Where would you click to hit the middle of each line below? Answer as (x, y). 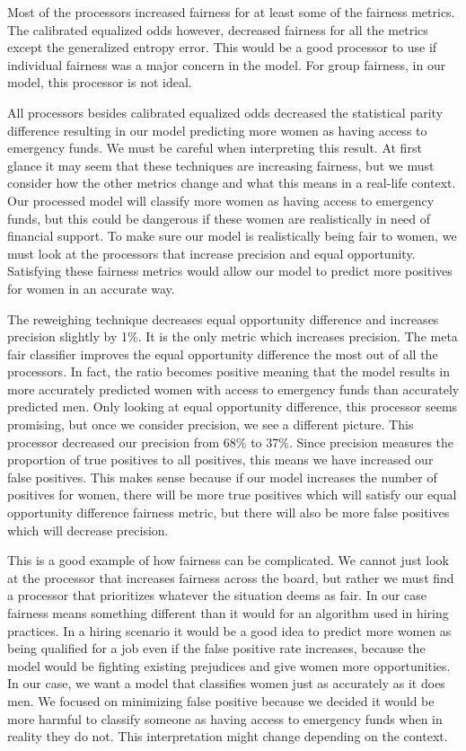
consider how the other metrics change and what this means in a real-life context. (232, 183)
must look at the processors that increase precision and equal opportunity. (211, 253)
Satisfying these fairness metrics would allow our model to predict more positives (230, 271)
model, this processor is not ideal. (100, 82)
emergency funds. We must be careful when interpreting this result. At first (215, 148)
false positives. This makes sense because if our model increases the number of (222, 477)
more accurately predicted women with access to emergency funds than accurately (233, 389)
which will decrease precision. (88, 530)
